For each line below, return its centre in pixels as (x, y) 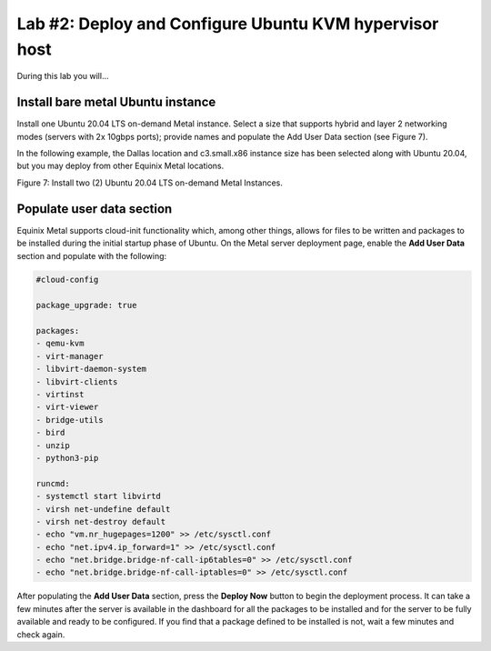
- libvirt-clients (77, 381)
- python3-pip (67, 458)
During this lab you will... (63, 76)
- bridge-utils (70, 420)
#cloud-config (67, 280)
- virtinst (60, 394)
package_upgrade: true (86, 305)
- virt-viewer (67, 407)
